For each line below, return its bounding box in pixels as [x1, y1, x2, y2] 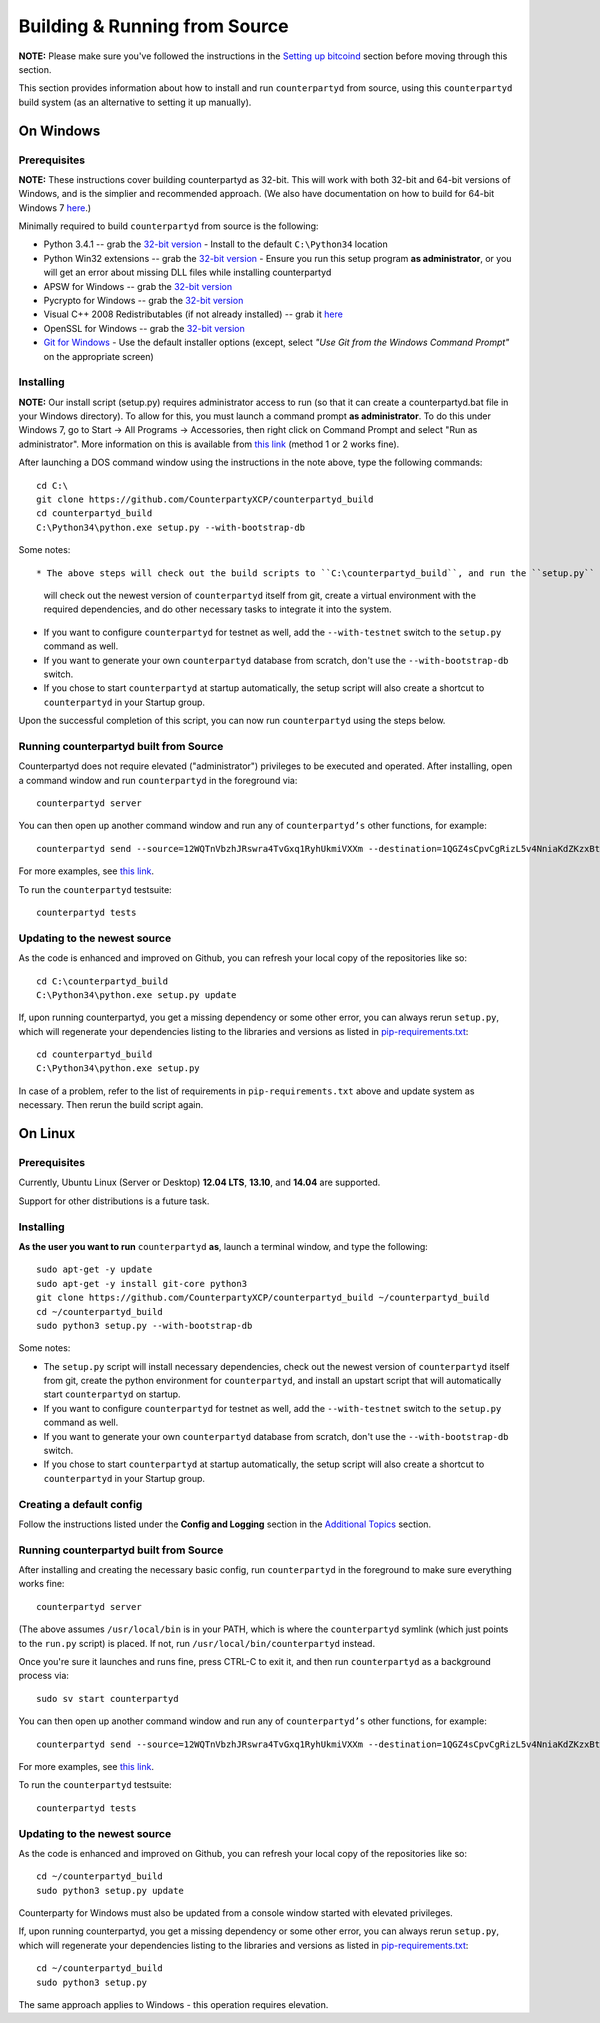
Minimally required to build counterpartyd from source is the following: [18, 220, 319, 232]
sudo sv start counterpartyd [36, 1693, 179, 1704]
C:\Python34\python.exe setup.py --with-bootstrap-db [36, 521, 305, 533]
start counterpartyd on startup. [43, 1388, 181, 1400]
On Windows [18, 122, 101, 139]
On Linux [18, 1125, 76, 1142]
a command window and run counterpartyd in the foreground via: [18, 774, 298, 786]
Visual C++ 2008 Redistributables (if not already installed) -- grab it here [43, 308, 344, 320]
